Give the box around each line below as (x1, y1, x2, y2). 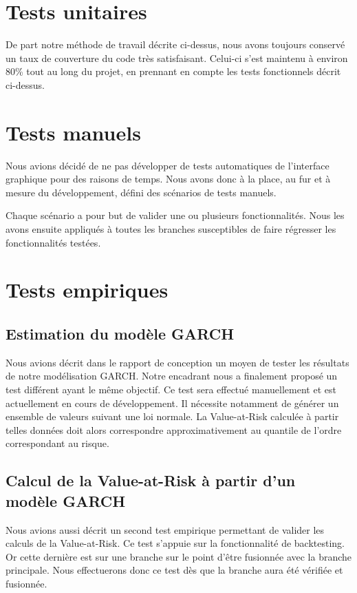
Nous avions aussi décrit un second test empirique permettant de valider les (6, 522, 325, 537)
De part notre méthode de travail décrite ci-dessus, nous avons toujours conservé (6, 37, 345, 52)
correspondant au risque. (6, 436, 109, 450)
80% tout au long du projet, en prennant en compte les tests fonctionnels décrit (6, 64, 341, 79)
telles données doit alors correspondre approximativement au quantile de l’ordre (6, 422, 342, 437)
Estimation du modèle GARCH (6, 322, 235, 344)
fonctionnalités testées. (6, 235, 101, 249)
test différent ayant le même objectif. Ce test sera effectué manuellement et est (6, 382, 336, 396)
